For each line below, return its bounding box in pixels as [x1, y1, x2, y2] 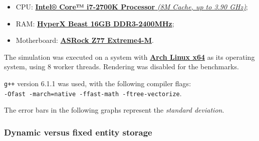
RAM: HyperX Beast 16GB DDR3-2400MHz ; [16, 18, 174, 28]
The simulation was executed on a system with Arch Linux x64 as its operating [4, 51, 255, 62]
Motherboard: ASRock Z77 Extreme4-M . [16, 35, 154, 45]
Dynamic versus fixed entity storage [4, 126, 152, 138]
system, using [4, 61, 46, 72]
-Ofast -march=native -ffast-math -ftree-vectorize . [4, 88, 182, 98]
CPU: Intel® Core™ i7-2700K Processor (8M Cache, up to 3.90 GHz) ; [16, 1, 248, 11]
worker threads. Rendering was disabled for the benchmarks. [53, 61, 239, 72]
